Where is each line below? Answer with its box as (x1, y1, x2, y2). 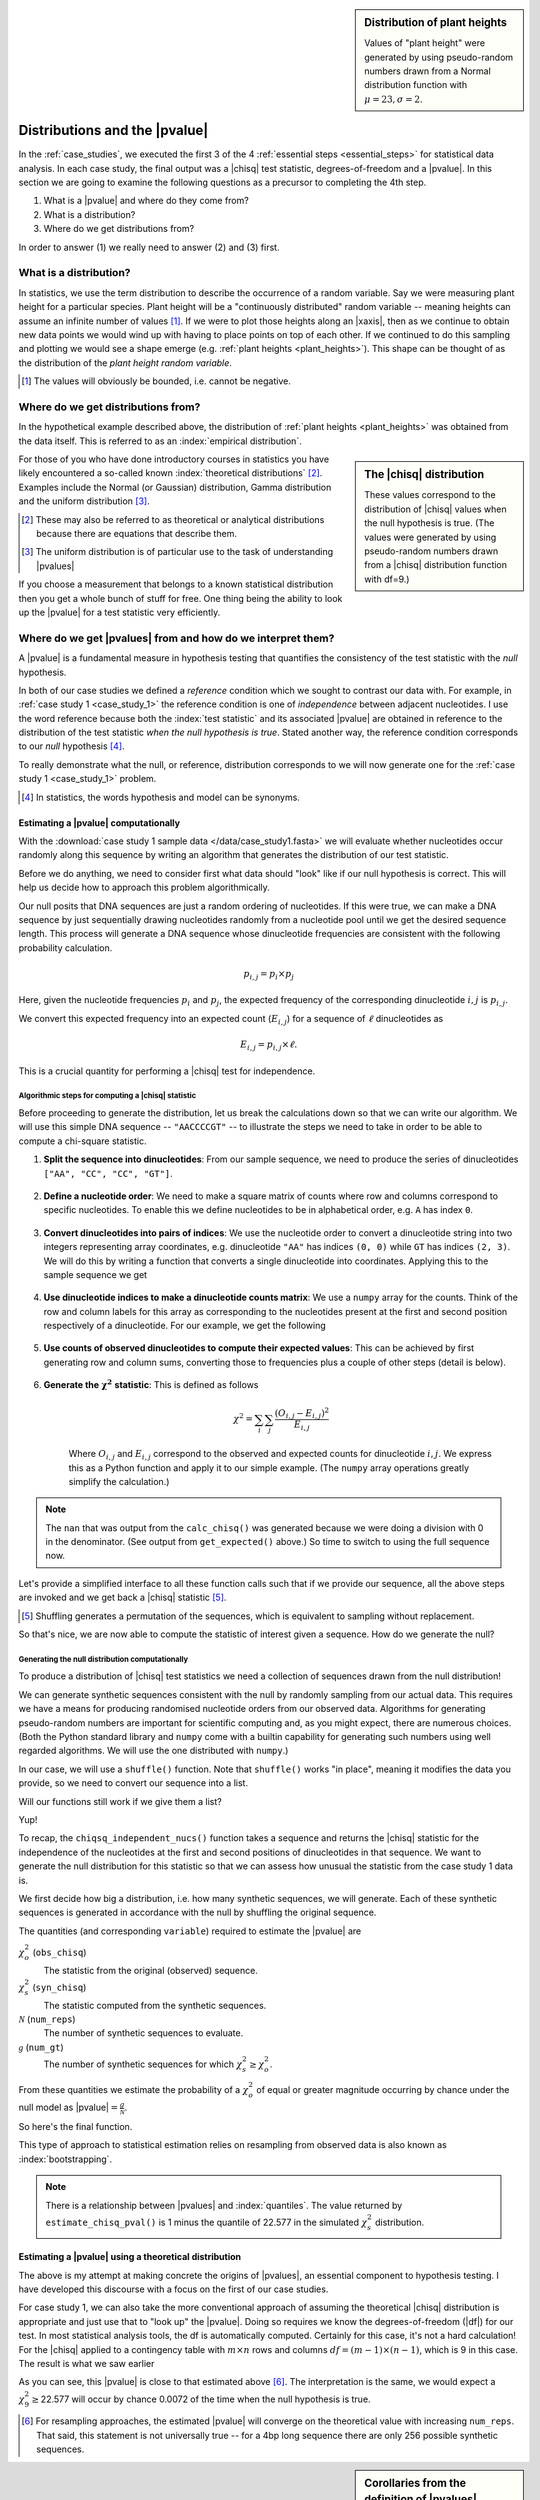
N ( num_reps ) (18, 2013, 76, 2025)
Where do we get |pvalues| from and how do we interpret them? (18, 631, 335, 645)
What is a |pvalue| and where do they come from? (43, 195, 249, 207)
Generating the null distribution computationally (18, 1654, 189, 1664)
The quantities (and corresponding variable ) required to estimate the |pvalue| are (18, 1925, 362, 1937)
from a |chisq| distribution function (364, 559, 508, 571)
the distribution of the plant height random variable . (18, 356, 232, 369)
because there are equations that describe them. (36, 528, 237, 540)
